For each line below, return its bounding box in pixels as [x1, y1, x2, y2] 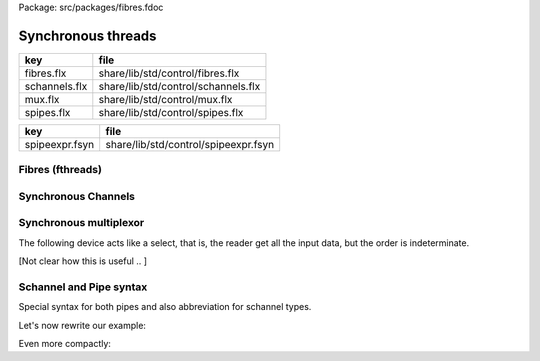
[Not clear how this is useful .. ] [18, 255, 148, 267]
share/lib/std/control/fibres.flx [98, 66, 240, 80]
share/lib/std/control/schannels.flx [98, 79, 261, 93]
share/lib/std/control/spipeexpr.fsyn [105, 137, 275, 151]
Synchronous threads [18, 27, 157, 44]
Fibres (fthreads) [18, 163, 102, 177]
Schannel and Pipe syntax [18, 280, 148, 294]
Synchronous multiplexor [18, 216, 145, 230]
